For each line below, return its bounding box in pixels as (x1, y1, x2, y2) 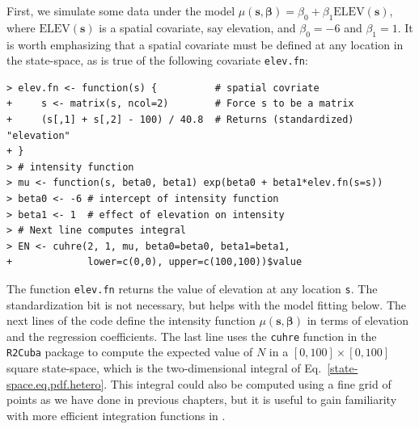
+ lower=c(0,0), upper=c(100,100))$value (6, 256, 303, 268)
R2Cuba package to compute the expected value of (6, 343, 253, 360)
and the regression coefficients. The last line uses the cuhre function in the (6, 327, 377, 344)
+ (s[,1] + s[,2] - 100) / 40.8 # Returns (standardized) (6, 114, 354, 126)
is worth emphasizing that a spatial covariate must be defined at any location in (6, 36, 404, 53)
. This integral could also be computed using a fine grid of (104, 375, 391, 392)
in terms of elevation (307, 312, 409, 329)
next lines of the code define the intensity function (6, 312, 256, 329)
